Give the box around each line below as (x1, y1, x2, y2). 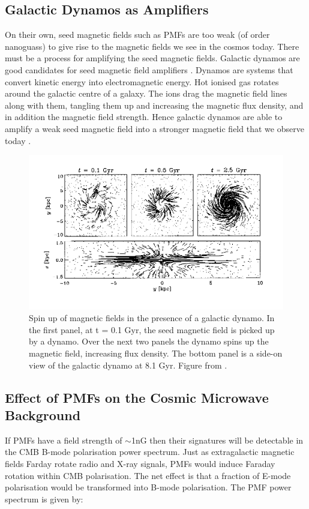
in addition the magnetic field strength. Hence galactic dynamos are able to (5, 110, 283, 123)
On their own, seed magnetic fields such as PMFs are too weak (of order (5, 28, 270, 41)
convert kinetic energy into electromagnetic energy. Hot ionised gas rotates (5, 75, 279, 88)
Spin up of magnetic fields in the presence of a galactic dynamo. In (29, 312, 275, 324)
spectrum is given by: (5, 492, 83, 505)
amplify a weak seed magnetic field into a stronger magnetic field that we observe (5, 122, 304, 134)
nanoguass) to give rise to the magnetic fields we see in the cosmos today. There (5, 40, 299, 52)
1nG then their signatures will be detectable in (131, 433, 304, 446)
